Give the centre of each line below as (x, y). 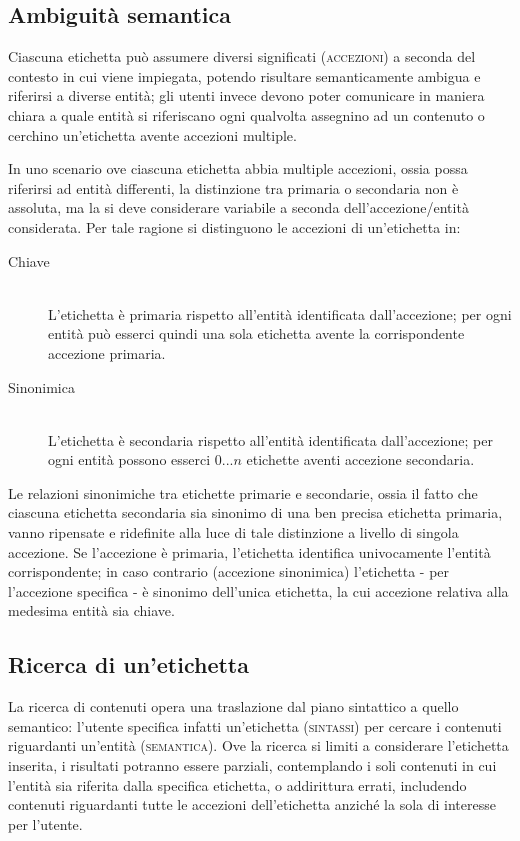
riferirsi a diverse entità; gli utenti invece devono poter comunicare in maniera (246, 95)
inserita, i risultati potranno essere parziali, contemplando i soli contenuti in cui (252, 765)
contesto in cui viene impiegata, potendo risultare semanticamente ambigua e (244, 75)
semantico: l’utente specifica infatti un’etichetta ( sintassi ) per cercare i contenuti (255, 725)
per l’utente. (45, 823)
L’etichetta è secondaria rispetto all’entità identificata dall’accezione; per (270, 439)
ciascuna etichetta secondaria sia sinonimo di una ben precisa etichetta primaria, (255, 512)
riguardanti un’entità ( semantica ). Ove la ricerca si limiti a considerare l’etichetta (258, 745)
